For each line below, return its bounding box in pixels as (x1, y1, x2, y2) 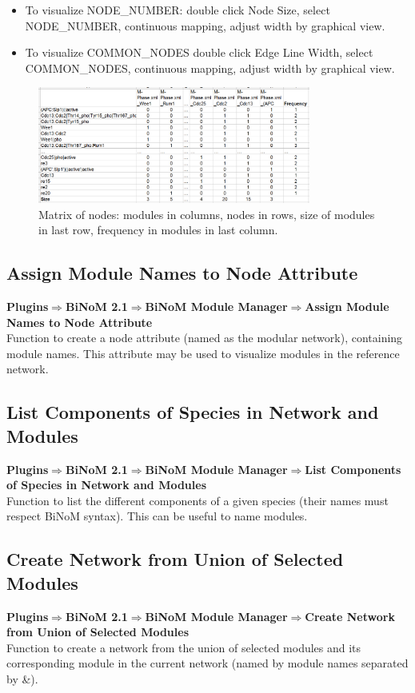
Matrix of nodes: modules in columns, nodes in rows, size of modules (38, 205, 375, 222)
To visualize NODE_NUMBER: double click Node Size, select (25, 2, 330, 18)
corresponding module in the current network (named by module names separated (6, 655, 409, 671)
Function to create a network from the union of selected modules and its (6, 639, 361, 655)
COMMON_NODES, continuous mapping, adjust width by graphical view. (25, 59, 395, 76)
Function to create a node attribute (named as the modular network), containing (6, 329, 403, 346)
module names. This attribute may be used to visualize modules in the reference (6, 345, 400, 361)
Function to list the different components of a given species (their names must (6, 492, 389, 508)
